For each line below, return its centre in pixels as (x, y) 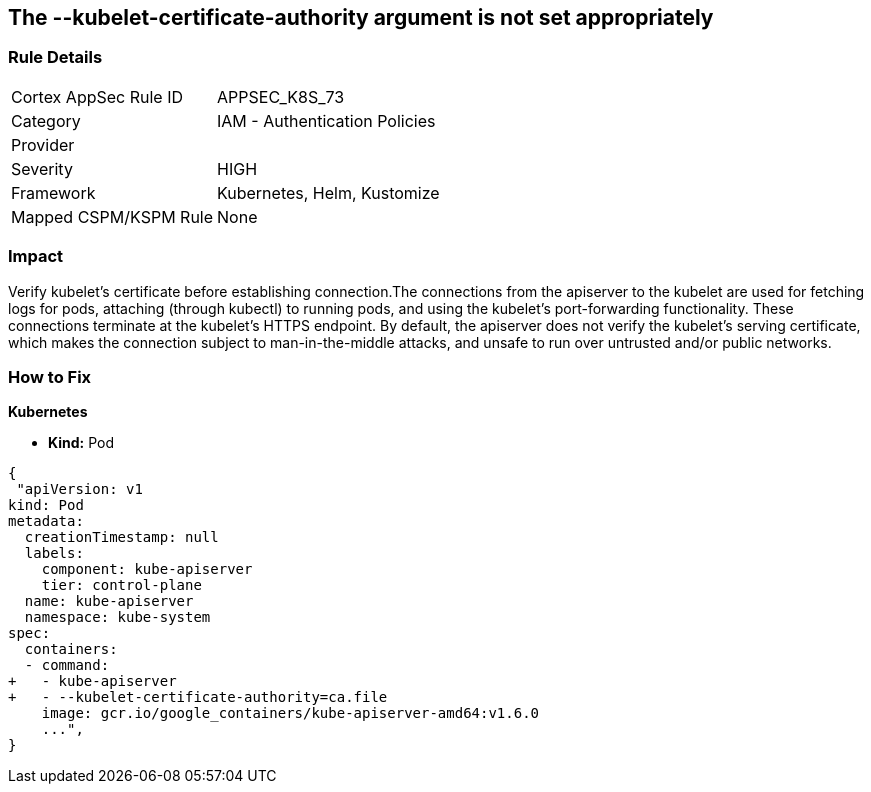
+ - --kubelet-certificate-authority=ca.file (198, 697)
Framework (53, 192)
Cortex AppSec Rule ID (97, 96)
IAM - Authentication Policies (326, 120)
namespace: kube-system (117, 617)
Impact (36, 256)
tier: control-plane (121, 585)
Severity (42, 168)
